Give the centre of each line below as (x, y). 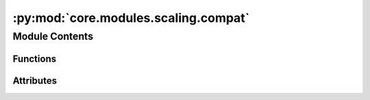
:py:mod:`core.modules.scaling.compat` (131, 18)
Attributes (35, 80)
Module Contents (53, 36)
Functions (35, 59)
